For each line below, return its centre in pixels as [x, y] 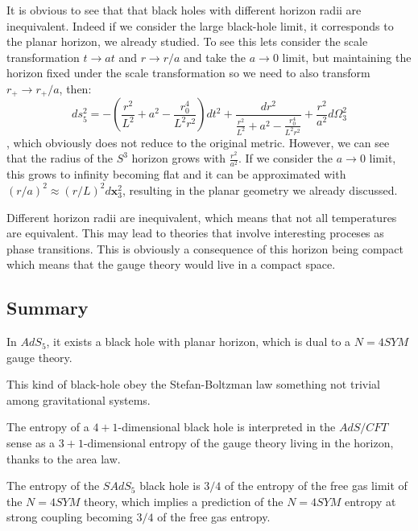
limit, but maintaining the [347, 57]
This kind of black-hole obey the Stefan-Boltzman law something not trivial [193, 384]
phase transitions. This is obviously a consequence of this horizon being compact [205, 248]
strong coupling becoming [70, 517]
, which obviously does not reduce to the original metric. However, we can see [198, 142]
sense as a [31, 443]
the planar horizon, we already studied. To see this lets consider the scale [187, 41]
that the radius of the [60, 158]
